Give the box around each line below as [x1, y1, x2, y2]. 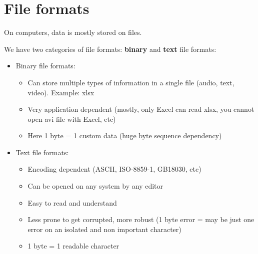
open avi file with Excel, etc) [27, 113, 116, 124]
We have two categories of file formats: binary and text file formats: [4, 43, 216, 54]
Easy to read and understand [27, 197, 117, 208]
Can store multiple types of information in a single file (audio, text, [27, 77, 234, 87]
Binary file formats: [15, 60, 75, 71]
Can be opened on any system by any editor [27, 181, 163, 191]
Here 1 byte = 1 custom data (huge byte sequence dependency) [27, 130, 222, 141]
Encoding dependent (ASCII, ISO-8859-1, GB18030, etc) [27, 164, 201, 174]
